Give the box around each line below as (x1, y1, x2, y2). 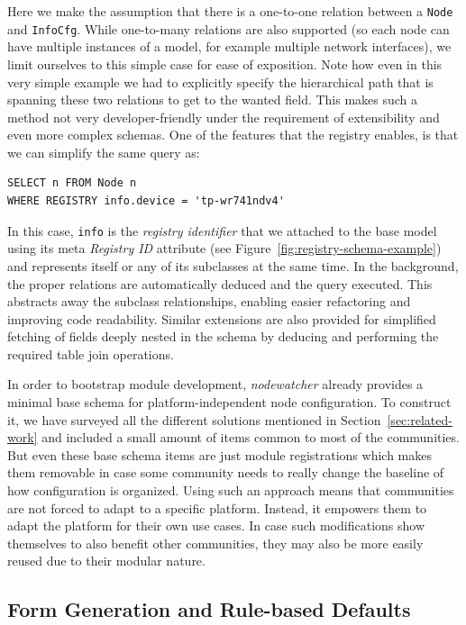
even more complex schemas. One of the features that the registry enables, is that (7, 125, 459, 144)
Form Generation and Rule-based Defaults (7, 595, 411, 623)
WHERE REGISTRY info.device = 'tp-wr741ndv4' (7, 195, 285, 208)
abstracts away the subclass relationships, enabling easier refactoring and (7, 292, 411, 311)
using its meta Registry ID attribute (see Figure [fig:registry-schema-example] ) (7, 239, 442, 258)
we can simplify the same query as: (7, 142, 200, 161)
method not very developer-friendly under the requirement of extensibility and (7, 107, 440, 126)
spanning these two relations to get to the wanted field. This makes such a (7, 90, 418, 109)
